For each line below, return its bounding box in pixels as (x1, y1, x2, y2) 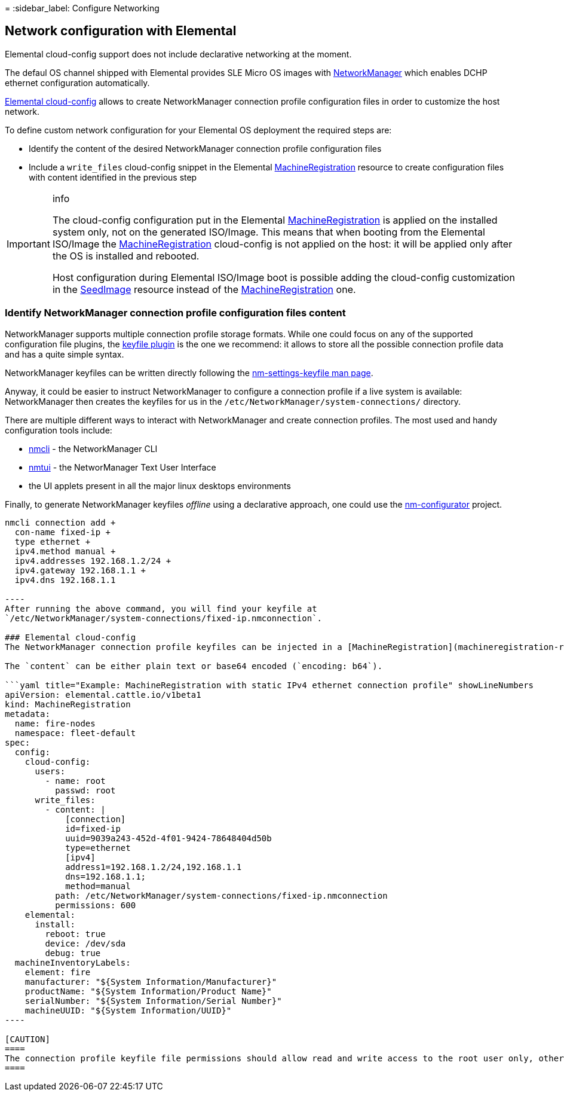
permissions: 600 (55, 900, 136, 910)
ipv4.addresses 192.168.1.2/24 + (14, 555, 171, 566)
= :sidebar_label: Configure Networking (5, 3, 160, 13)
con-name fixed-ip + (14, 527, 111, 537)
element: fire (24, 967, 91, 977)
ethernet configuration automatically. (5, 77, 150, 88)
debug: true (45, 948, 101, 958)
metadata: (5, 709, 50, 719)
